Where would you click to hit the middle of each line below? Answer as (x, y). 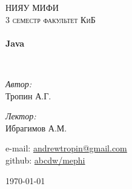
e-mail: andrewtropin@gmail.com (66, 148)
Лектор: (21, 116)
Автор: (19, 83)
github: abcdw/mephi (45, 160)
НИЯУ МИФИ (32, 7)
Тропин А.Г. (28, 95)
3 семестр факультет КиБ (51, 19)
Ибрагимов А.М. (36, 128)
